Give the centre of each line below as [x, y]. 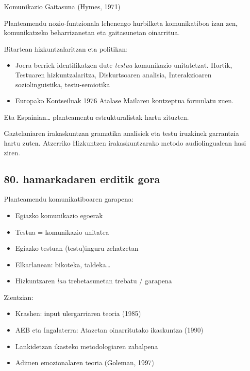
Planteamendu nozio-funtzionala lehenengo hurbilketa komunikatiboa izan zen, [121, 23]
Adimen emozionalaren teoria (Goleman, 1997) [85, 362]
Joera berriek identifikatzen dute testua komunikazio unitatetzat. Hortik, [124, 65]
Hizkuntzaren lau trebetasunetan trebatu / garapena [94, 281]
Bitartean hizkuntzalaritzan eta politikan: [66, 48]
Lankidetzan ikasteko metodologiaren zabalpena [87, 346]
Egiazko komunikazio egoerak [59, 215]
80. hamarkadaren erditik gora [82, 178]
